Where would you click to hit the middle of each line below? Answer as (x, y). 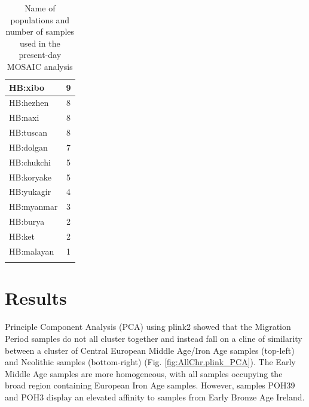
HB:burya (27, 221)
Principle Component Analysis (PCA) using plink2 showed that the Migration (148, 327)
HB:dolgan (28, 147)
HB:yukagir (30, 192)
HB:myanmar (33, 206)
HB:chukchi (30, 162)
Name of (40, 8)
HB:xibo (27, 87)
